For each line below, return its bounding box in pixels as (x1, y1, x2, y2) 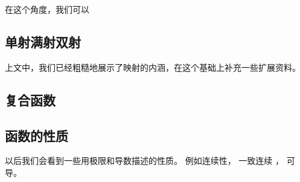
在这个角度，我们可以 (5, 3, 89, 15)
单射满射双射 (5, 32, 81, 51)
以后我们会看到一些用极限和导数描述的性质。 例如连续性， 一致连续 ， (5, 154, 284, 167)
